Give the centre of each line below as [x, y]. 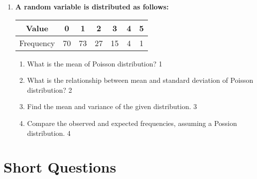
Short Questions [60, 167]
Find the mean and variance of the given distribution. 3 [112, 106]
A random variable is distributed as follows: [92, 6]
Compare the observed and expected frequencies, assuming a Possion [132, 123]
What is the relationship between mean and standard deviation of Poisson [140, 80]
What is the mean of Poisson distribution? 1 [95, 63]
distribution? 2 [50, 89]
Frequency [37, 43]
